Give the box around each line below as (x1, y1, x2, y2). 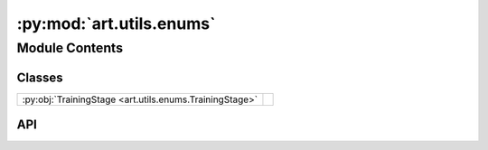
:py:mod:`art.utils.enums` (16, 14, 216, 33)
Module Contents (16, 40, 124, 56)
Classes (16, 70, 63, 85)
